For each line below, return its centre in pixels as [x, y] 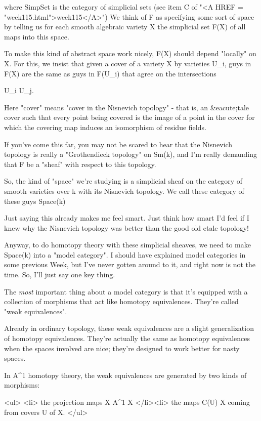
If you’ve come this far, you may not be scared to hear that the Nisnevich [118, 144]
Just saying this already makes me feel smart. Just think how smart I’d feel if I [127, 218]
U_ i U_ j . [19, 90]
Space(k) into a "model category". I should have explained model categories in [125, 254]
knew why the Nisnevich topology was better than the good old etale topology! [126, 227]
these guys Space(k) [35, 201]
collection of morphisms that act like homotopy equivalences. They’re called [121, 301]
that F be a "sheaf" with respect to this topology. [80, 164]
